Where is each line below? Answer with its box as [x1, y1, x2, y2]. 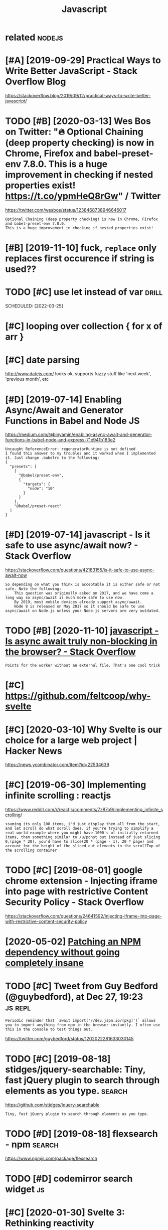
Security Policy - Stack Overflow [5, 896, 144, 908]
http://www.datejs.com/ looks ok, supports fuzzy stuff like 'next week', [5, 371, 151, 377]
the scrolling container [5, 848, 57, 853]
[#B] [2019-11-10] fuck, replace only [5, 242, 157, 254]
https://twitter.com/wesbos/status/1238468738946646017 [5, 207, 127, 213]
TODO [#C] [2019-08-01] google [5, 864, 143, 876]
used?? [5, 263, 37, 275]
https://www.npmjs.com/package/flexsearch [5, 1155, 98, 1162]
